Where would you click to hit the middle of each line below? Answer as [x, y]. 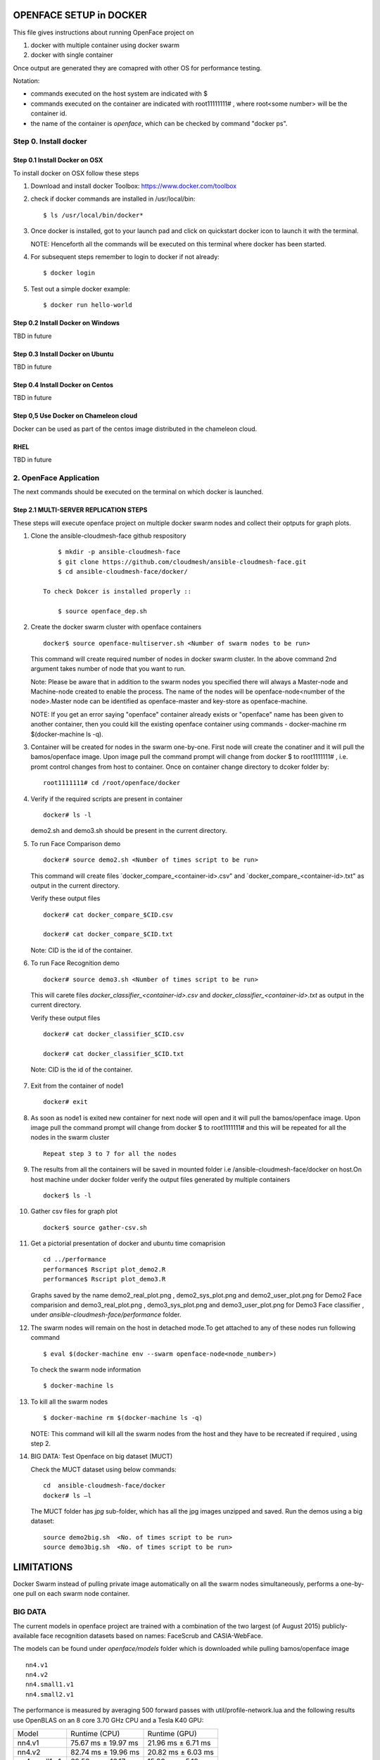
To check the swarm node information [86, 1369]
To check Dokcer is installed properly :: [118, 591]
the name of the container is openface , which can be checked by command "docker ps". [159, 123]
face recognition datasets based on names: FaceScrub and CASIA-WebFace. [152, 1635]
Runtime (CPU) [95, 1734]
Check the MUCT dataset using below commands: [104, 1469]
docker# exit [65, 1102]
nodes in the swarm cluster [70, 1138]
